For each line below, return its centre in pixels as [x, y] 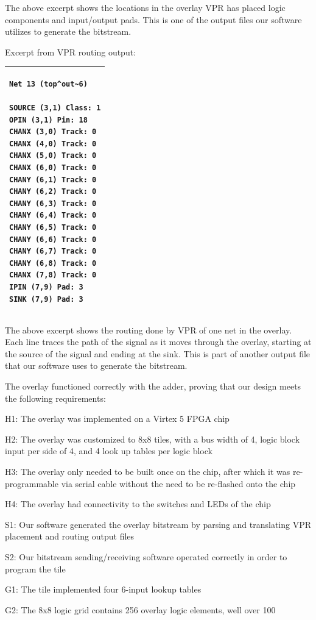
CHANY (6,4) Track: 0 [53, 216]
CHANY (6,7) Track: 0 [53, 251]
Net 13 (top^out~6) [48, 84]
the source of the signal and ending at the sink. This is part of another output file [158, 353]
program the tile [35, 568]
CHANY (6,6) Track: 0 [53, 239]
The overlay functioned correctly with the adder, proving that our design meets [153, 386]
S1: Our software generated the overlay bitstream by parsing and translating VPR [158, 524]
